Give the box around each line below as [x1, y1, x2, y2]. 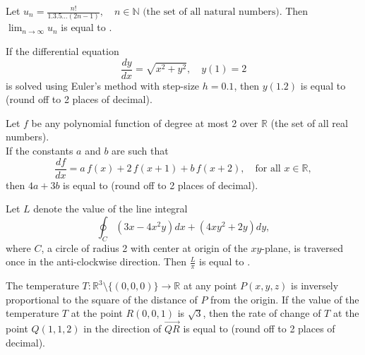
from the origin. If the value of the [210, 291, 359, 306]
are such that [112, 143, 169, 157]
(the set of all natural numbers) [143, 7, 280, 17]
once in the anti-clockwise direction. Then [6, 254, 186, 269]
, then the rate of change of [203, 306, 321, 320]
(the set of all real [270, 115, 348, 130]
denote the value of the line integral [33, 201, 188, 216]
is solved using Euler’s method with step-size [6, 78, 200, 92]
